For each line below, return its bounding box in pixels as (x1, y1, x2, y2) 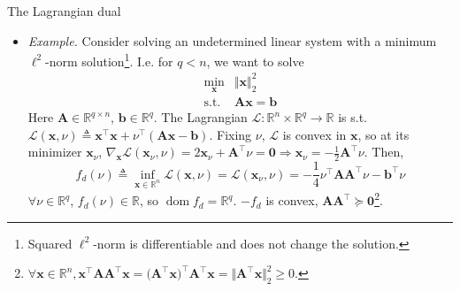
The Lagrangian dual (7, 2, 121, 19)
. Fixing (209, 125, 252, 143)
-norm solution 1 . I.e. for (45, 50, 173, 70)
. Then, (364, 142, 404, 161)
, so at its (357, 125, 410, 143)
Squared (27, 234, 73, 252)
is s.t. (338, 108, 367, 126)
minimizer (27, 142, 82, 161)
